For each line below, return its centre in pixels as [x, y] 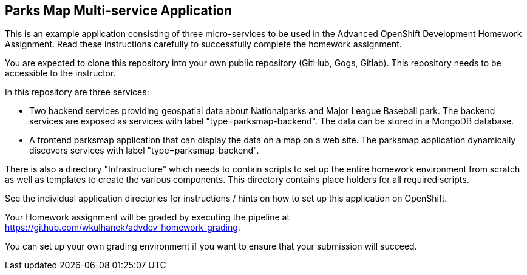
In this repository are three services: [77, 92]
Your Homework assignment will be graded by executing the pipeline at [148, 217]
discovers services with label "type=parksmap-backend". [144, 151]
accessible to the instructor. [60, 73]
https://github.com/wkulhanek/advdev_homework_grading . [123, 228]
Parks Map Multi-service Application [119, 11]
